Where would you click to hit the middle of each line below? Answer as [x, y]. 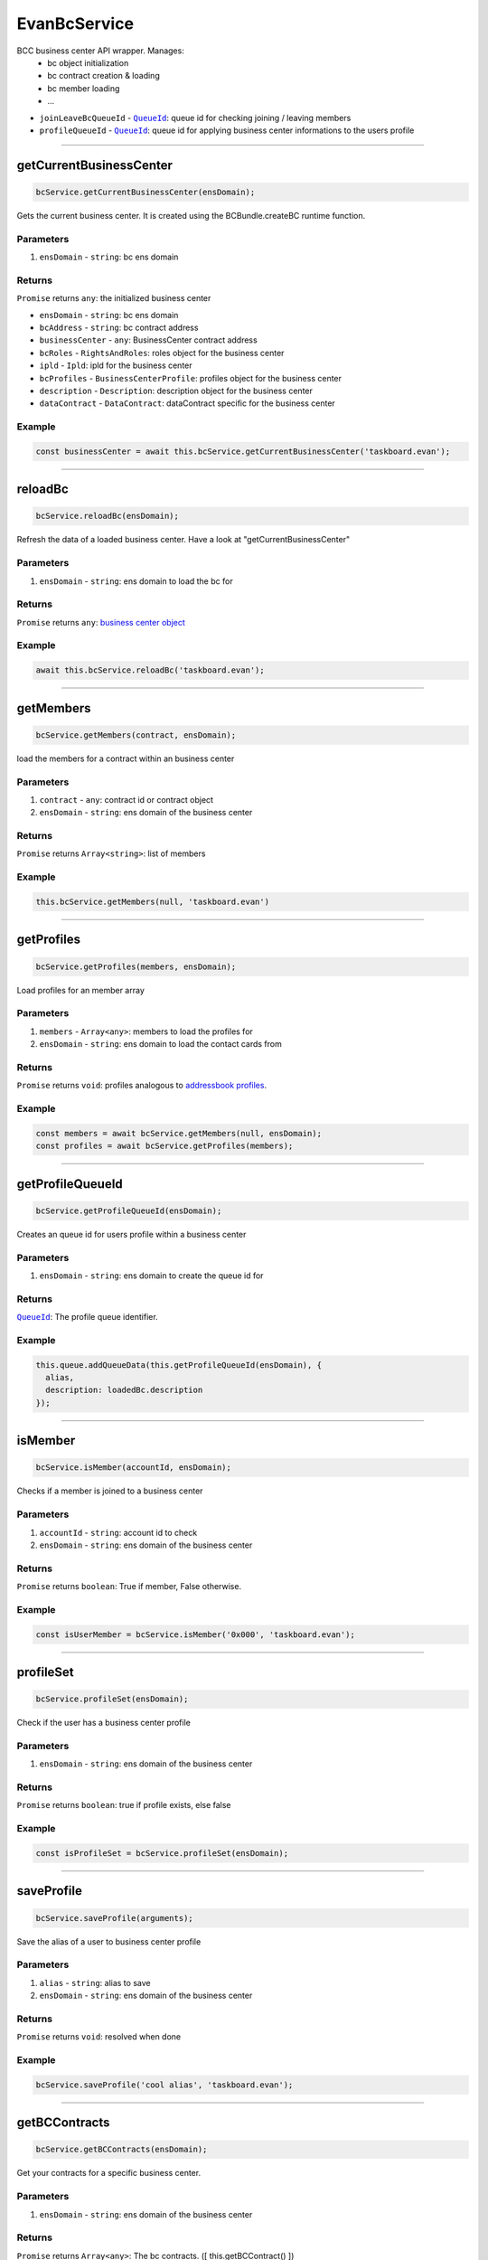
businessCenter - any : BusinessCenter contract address [148, 340]
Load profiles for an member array [80, 990]
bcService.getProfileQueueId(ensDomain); [129, 1210]
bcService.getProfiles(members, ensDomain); [136, 966]
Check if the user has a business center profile [104, 1723]
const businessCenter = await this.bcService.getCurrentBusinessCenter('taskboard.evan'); [243, 451]
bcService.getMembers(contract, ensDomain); [136, 735]
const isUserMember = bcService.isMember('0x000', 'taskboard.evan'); [196, 1634]
